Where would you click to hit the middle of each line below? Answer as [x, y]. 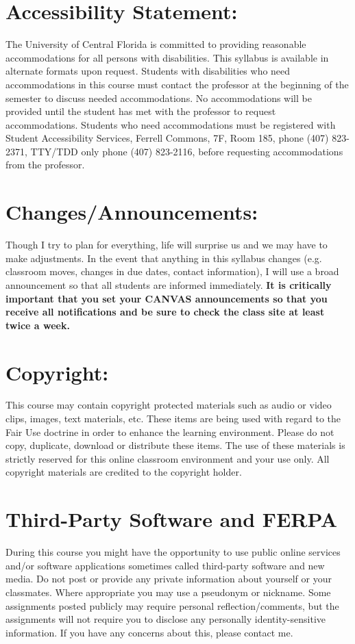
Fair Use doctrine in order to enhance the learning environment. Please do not [170, 432]
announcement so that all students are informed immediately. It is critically [169, 284]
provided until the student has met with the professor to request [141, 111]
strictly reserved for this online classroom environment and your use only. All [168, 458]
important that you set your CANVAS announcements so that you [167, 298]
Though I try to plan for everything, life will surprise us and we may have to [167, 245]
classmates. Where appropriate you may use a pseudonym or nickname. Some [168, 592]
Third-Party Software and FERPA [172, 519]
